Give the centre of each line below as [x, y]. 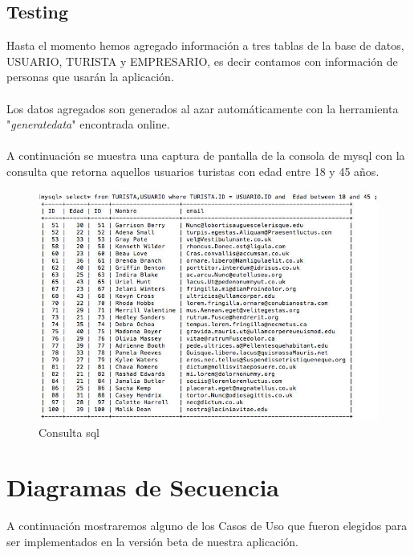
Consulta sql [69, 432]
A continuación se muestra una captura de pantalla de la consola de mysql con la [206, 155]
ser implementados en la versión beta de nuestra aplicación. [153, 541]
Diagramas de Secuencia [143, 487]
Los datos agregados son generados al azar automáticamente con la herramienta [203, 108]
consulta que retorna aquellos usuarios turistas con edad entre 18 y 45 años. [193, 171]
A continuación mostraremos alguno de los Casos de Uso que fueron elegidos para [207, 526]
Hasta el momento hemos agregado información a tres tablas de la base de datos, [205, 45]
